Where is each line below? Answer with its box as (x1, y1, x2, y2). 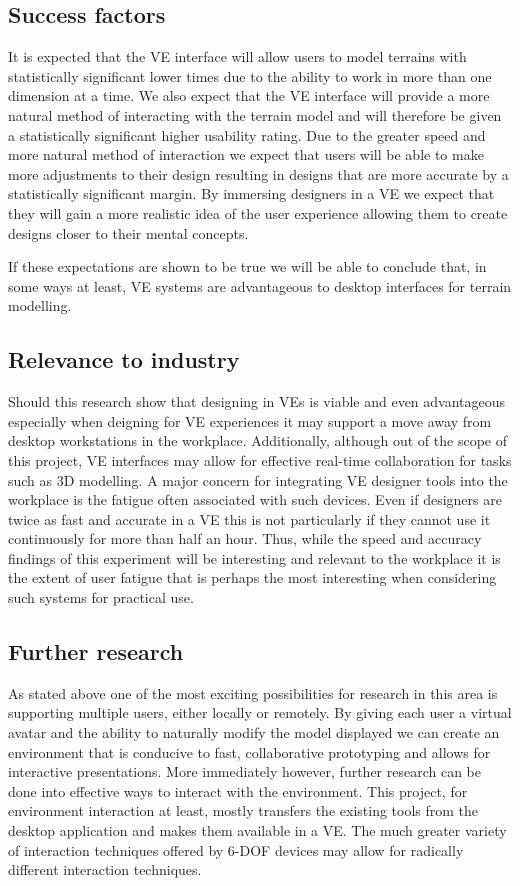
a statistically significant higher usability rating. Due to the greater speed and (8, 124, 486, 145)
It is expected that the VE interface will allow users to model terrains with (8, 46, 467, 67)
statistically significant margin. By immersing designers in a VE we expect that (8, 183, 495, 204)
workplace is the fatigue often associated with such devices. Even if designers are (8, 489, 502, 510)
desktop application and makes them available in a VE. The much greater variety (8, 820, 507, 841)
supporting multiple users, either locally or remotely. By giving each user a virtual (8, 702, 512, 723)
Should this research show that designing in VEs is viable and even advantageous (8, 391, 506, 412)
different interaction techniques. (8, 859, 202, 880)
